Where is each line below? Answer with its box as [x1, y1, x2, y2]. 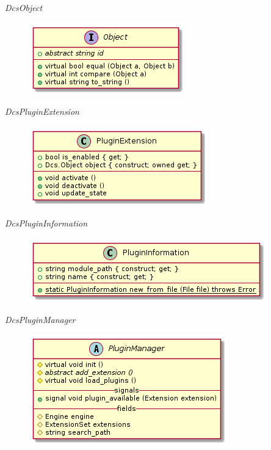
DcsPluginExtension [5, 105, 79, 118]
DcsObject [5, 1, 43, 13]
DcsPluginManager [5, 313, 76, 325]
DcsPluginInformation [5, 217, 88, 230]
